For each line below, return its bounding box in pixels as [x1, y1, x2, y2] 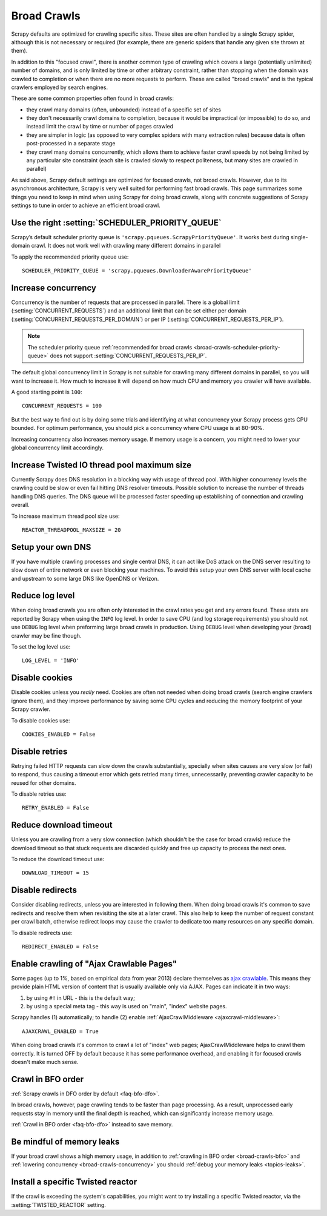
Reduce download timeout [11, 820, 113, 830]
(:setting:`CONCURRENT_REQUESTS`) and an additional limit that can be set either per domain [11, 307, 246, 314]
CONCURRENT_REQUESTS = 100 [22, 403, 102, 409]
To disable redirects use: [11, 929, 73, 936]
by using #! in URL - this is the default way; [26, 994, 136, 1002]
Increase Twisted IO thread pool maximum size [11, 460, 192, 470]
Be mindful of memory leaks [11, 1136, 120, 1147]
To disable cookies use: [11, 716, 70, 724]
